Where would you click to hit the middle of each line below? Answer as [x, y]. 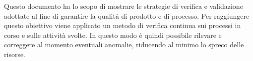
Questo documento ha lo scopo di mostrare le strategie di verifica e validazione [124, 6]
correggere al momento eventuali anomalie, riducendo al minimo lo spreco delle [124, 45]
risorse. [15, 54]
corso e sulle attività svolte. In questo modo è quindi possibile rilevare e [113, 35]
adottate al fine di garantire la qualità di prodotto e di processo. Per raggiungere [127, 15]
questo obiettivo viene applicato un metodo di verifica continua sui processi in [123, 25]
